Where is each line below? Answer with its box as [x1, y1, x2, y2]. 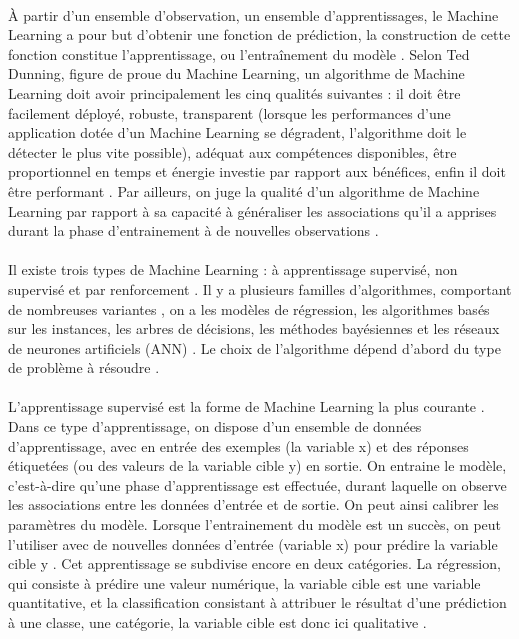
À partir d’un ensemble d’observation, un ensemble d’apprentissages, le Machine [8, 4, 499, 25]
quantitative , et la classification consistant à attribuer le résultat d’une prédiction [8, 592, 507, 613]
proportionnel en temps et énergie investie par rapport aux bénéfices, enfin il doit [8, 161, 506, 182]
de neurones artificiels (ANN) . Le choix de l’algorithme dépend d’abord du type [8, 337, 501, 358]
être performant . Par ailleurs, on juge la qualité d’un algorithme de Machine [8, 180, 480, 201]
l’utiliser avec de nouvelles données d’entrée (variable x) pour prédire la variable [8, 533, 498, 554]
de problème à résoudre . [8, 357, 160, 378]
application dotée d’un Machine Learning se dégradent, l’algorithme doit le [8, 122, 467, 143]
